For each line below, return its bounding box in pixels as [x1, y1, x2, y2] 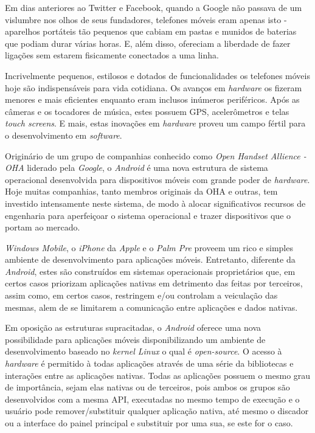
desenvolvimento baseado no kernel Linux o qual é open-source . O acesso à [5, 345, 282, 358]
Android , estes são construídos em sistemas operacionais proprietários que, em [5, 265, 296, 277]
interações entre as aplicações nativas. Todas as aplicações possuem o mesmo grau [5, 369, 311, 381]
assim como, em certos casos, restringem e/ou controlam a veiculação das [5, 289, 278, 302]
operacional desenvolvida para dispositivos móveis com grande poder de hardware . [5, 173, 310, 185]
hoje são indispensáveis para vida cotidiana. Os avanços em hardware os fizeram [5, 81, 302, 94]
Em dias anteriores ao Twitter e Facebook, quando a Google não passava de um [5, 1, 302, 13]
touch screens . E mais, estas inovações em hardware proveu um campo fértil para [5, 117, 306, 130]
